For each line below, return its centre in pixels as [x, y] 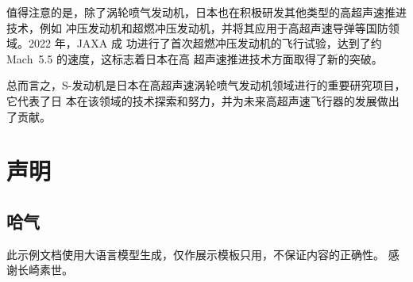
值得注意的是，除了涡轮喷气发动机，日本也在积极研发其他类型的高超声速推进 [206, 12]
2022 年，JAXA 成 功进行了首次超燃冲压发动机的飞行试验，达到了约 [205, 43]
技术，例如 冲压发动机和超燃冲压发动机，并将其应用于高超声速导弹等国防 [197, 27]
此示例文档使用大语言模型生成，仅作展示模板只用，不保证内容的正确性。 [195, 254]
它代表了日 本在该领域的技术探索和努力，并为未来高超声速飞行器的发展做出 [203, 100]
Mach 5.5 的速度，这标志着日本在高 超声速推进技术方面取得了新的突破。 [195, 58]
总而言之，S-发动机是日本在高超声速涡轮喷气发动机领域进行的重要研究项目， [206, 85]
